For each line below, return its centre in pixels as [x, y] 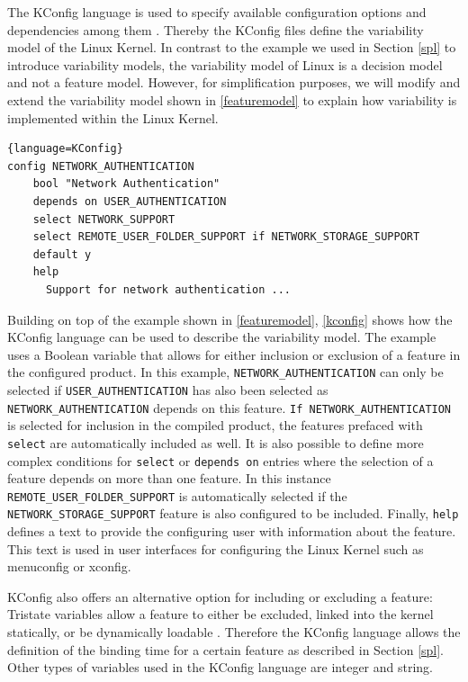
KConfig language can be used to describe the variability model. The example [222, 337]
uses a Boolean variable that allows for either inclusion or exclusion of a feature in [234, 354]
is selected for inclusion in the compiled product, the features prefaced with [215, 425]
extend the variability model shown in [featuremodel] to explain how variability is [232, 99]
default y [62, 254]
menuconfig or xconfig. [69, 566]
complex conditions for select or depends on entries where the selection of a [220, 460]
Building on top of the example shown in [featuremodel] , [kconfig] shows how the [230, 319]
